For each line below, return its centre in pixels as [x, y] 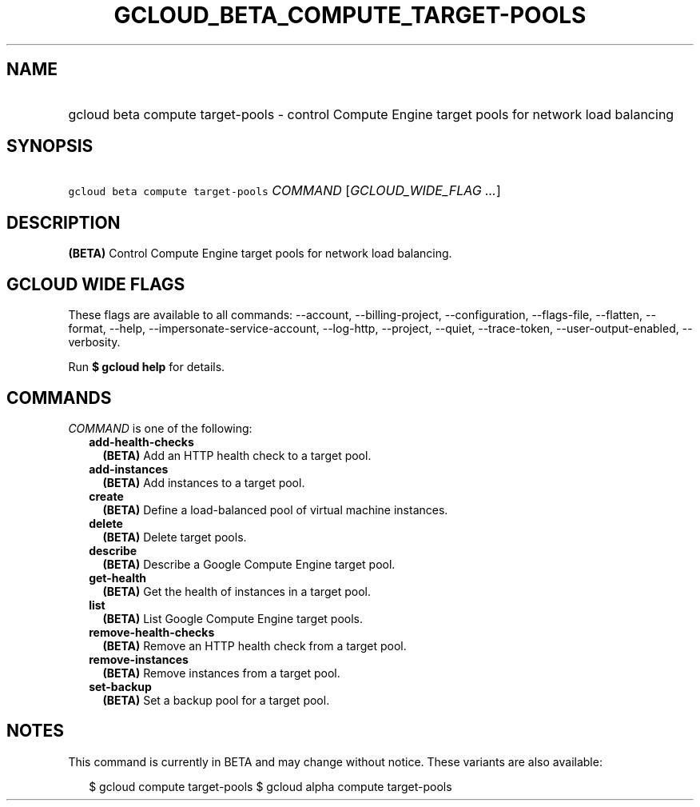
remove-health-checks [152, 632]
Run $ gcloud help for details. [147, 367]
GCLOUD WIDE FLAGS [96, 284]
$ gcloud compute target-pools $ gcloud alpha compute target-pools [270, 786]
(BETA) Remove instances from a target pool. [221, 673]
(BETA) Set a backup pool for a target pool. [216, 700]
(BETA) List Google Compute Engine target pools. [233, 618]
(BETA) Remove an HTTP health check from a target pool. [255, 645]
